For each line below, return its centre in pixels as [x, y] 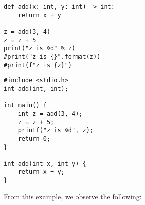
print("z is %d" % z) [40, 49]
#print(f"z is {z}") [38, 65]
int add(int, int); [36, 89]
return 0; [34, 139]
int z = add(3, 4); [50, 114]
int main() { [25, 106]
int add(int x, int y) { [45, 164]
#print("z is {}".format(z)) [52, 57]
